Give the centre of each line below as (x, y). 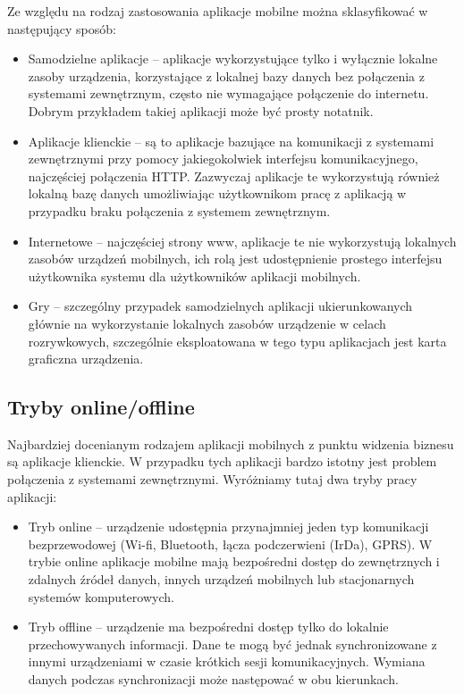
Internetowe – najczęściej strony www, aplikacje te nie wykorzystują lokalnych (242, 241)
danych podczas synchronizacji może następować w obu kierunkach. (213, 679)
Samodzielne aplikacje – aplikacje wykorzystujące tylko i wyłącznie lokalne (233, 59)
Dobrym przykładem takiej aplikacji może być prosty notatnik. (201, 110)
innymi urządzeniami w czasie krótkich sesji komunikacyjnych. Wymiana (227, 661)
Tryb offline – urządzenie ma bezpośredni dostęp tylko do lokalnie (208, 627)
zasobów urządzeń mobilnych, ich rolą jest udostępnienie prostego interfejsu (235, 259)
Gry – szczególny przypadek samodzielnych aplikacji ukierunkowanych (220, 306)
